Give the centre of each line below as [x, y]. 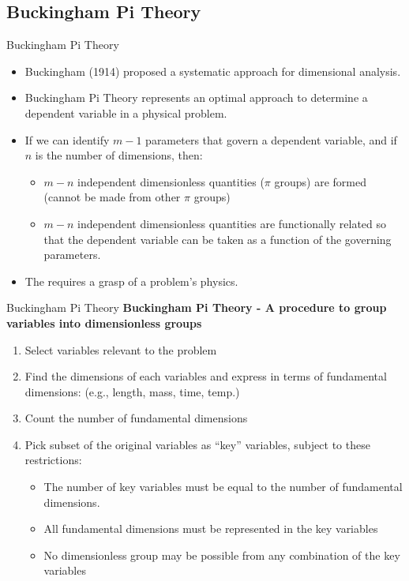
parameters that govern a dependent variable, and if [271, 139]
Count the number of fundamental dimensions [136, 418]
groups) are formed [320, 181]
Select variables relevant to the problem [121, 349]
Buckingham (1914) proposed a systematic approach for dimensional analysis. [213, 71]
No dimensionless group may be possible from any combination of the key [222, 555]
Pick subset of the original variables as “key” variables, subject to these [197, 444]
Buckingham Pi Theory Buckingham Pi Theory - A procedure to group [197, 307]
